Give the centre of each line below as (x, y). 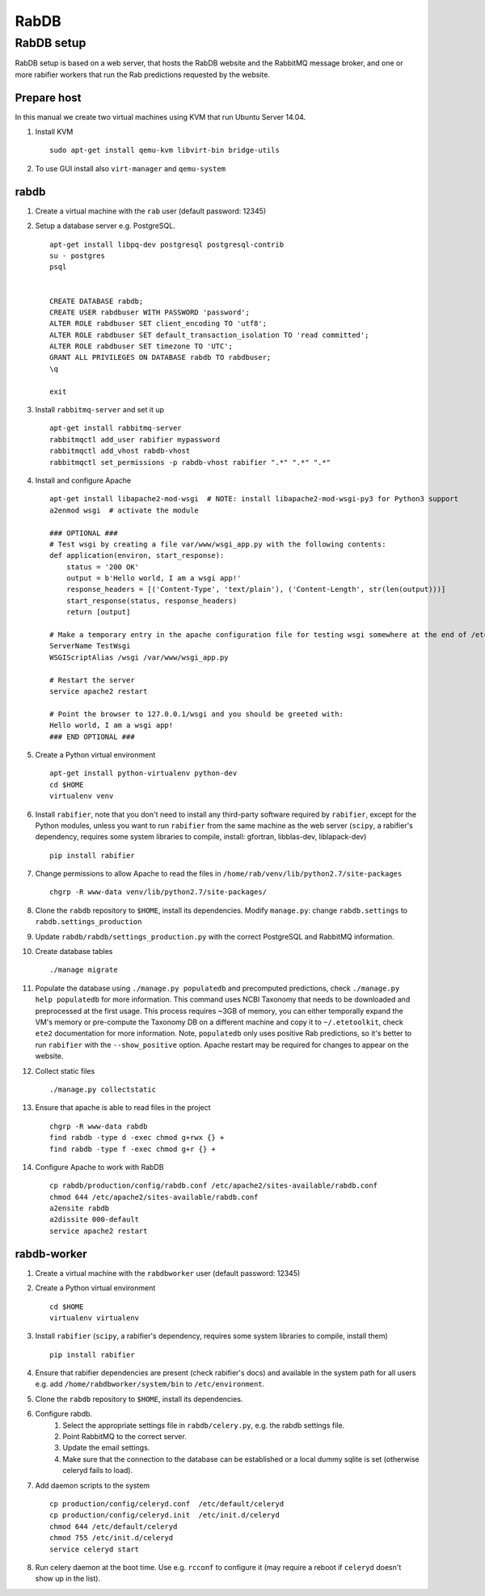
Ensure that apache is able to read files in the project (123, 1108)
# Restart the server (92, 680)
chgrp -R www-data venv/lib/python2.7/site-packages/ (158, 892)
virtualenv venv (82, 796)
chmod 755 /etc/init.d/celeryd (112, 1538)
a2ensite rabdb (80, 1208)
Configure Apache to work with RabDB (99, 1167)
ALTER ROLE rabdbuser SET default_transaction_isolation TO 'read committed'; (209, 335)
